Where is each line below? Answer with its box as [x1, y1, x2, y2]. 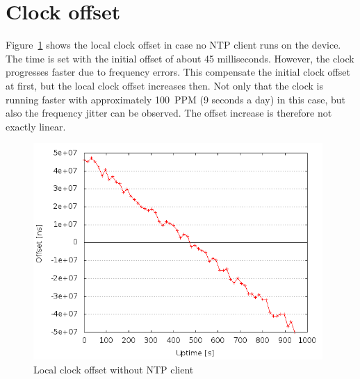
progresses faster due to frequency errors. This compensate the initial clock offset [6, 65, 350, 79]
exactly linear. [6, 119, 66, 133]
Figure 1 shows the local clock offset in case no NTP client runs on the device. [6, 37, 341, 52]
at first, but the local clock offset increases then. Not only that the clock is [6, 78, 323, 92]
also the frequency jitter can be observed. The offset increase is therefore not [6, 106, 332, 120]
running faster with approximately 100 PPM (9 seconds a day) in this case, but [6, 92, 345, 106]
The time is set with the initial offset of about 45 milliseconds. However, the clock [6, 51, 354, 65]
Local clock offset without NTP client [33, 362, 194, 376]
